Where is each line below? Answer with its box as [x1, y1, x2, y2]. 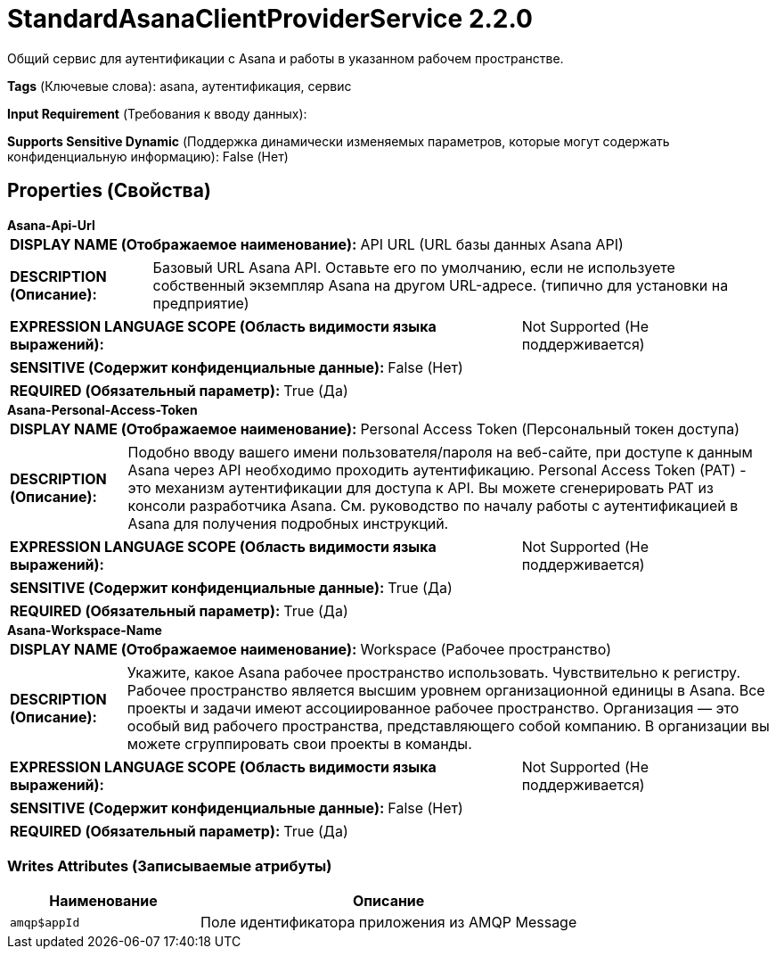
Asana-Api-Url [7, 217, 95, 233]
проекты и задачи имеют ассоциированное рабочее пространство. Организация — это [127, 698, 739, 717]
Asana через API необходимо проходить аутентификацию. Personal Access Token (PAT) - [127, 460, 747, 479]
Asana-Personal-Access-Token [7, 401, 198, 417]
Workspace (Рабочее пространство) [360, 639, 612, 658]
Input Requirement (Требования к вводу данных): [7, 105, 307, 121]
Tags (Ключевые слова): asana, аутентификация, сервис [7, 78, 352, 94]
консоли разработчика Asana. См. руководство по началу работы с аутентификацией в [127, 496, 739, 515]
